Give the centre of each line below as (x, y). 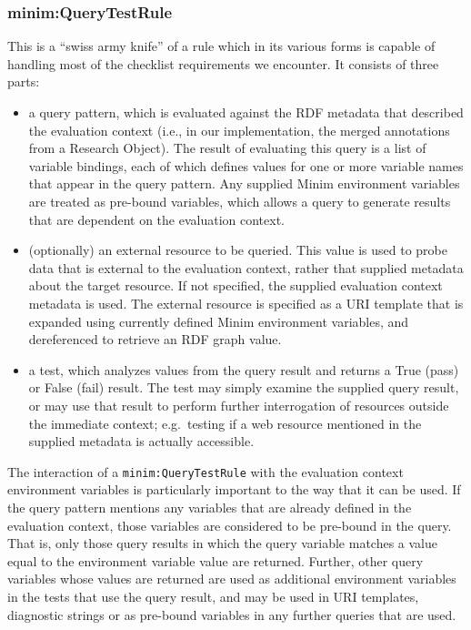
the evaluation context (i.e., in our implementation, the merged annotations (239, 130)
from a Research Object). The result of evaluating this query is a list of (227, 148)
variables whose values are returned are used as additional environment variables (232, 579)
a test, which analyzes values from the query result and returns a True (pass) (244, 369)
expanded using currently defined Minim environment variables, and (219, 321)
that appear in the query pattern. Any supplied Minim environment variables (244, 183)
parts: (24, 81)
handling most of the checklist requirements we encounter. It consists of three (223, 63)
